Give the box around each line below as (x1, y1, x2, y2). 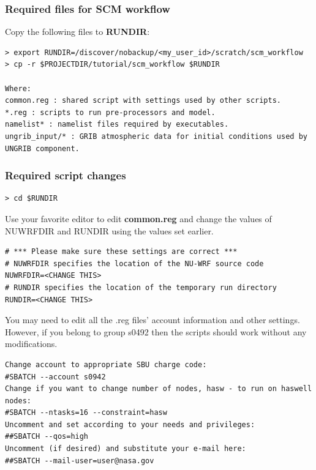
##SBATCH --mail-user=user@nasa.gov (5, 456, 154, 465)
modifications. (5, 337, 58, 350)
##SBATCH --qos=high (5, 432, 89, 441)
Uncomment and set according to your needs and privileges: (5, 420, 255, 429)
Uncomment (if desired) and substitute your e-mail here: (5, 444, 246, 453)
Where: (5, 84, 31, 93)
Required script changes (5, 168, 126, 183)
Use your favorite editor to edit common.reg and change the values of (5, 212, 272, 225)
